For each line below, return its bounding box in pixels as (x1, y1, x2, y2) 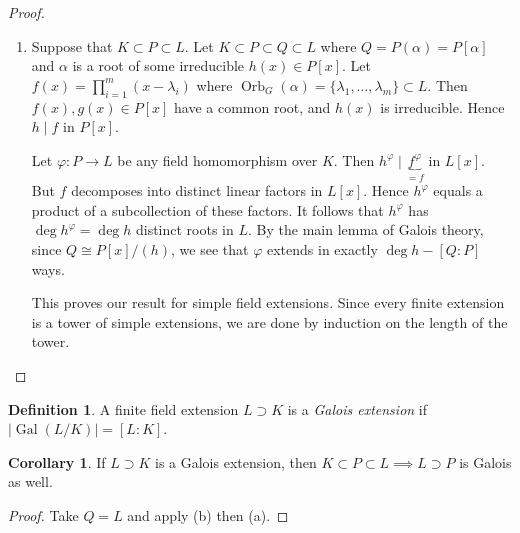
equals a (433, 180, 483, 201)
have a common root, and (173, 96, 331, 117)
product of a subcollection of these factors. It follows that (31, 199, 384, 220)
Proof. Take (8, 504, 79, 525)
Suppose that (31, 35, 113, 56)
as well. (8, 471, 53, 492)
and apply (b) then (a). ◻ (127, 504, 289, 525)
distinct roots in (135, 219, 234, 240)
